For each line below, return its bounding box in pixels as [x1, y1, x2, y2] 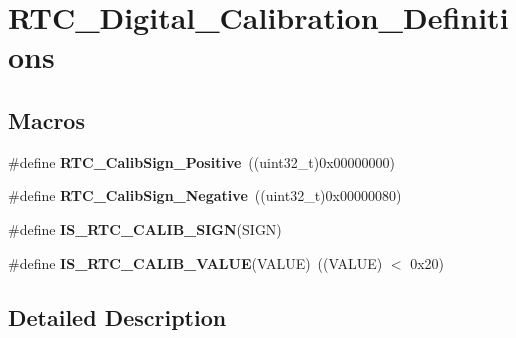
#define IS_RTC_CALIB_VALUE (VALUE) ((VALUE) [8, 252, 383, 273]
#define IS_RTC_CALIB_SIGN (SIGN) [8, 218, 282, 239]
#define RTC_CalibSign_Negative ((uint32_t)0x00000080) [8, 185, 402, 206]
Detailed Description [8, 301, 227, 332]
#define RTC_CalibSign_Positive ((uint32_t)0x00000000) [8, 151, 395, 172]
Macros [8, 104, 85, 135]
